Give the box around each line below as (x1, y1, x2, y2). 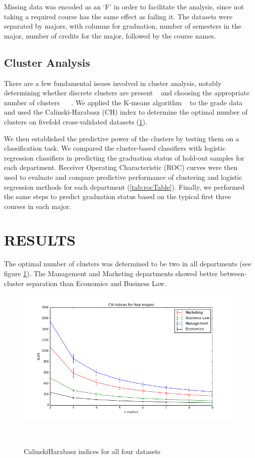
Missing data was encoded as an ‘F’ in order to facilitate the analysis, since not (4, 1, 244, 11)
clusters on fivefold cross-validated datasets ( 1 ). (4, 116, 147, 126)
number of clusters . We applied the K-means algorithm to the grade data (4, 97, 243, 107)
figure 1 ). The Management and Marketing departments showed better (4, 268, 218, 279)
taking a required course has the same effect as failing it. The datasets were (4, 11, 233, 21)
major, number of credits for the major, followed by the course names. (4, 30, 216, 41)
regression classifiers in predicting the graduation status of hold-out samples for (4, 152, 245, 163)
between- (220, 268, 247, 279)
